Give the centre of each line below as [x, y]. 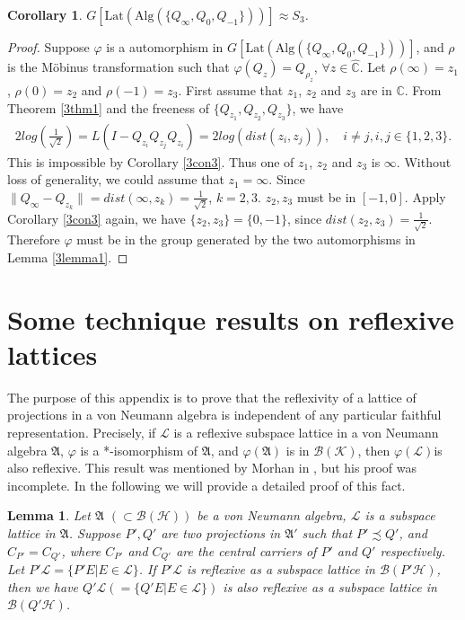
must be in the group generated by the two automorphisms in [246, 239]
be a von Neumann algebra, [272, 515]
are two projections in [221, 533]
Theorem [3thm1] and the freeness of [109, 107]
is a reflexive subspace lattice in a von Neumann [306, 433]
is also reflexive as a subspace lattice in [330, 586]
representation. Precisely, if [82, 433]
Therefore [34, 239]
